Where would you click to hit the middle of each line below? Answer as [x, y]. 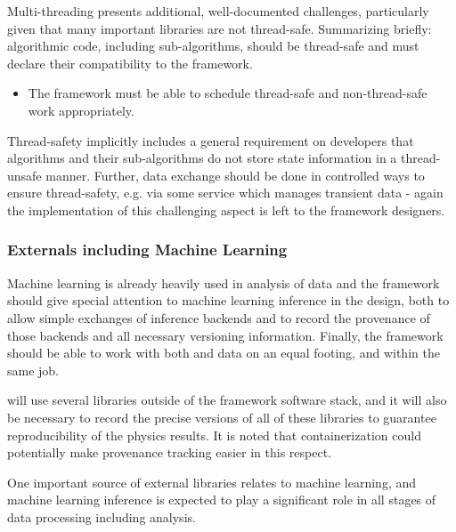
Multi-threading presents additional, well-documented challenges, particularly [218, 11]
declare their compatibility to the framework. [130, 63]
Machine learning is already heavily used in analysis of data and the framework [224, 282]
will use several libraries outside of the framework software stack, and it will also [227, 400]
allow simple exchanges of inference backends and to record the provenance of [219, 317]
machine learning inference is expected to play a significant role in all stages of [222, 500]
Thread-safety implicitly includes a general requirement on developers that [211, 140]
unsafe [24, 175]
